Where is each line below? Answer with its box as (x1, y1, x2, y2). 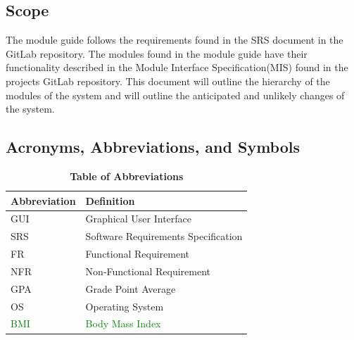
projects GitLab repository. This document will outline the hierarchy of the (6, 73, 330, 88)
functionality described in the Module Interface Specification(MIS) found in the (6, 60, 348, 75)
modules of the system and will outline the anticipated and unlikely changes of (6, 87, 345, 102)
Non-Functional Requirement (85, 263, 210, 278)
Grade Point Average (85, 281, 176, 296)
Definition (85, 193, 135, 208)
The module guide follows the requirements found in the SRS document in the (6, 32, 343, 47)
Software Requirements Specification (85, 229, 243, 244)
